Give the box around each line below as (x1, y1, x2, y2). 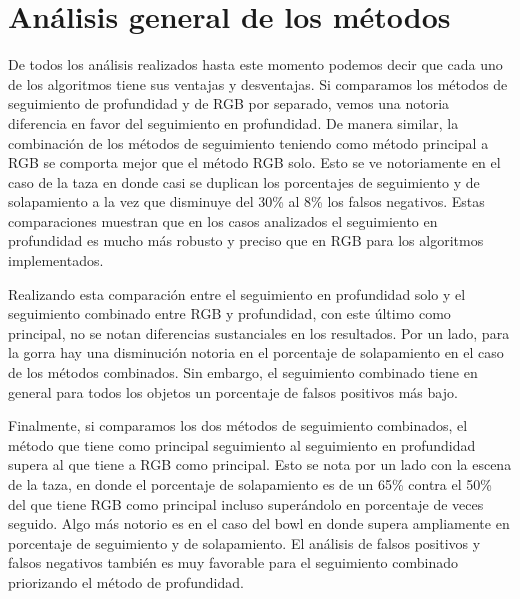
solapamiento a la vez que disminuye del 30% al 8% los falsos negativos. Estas (8, 191, 485, 212)
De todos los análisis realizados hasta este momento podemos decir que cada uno (8, 54, 503, 75)
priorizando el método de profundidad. (8, 571, 244, 592)
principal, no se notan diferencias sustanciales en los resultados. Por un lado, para (8, 322, 510, 343)
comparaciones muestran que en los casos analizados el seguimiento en (8, 210, 438, 231)
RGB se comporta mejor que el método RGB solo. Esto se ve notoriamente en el (8, 152, 501, 173)
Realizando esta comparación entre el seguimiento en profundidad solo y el (8, 283, 466, 304)
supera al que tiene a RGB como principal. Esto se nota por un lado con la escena (8, 454, 512, 475)
